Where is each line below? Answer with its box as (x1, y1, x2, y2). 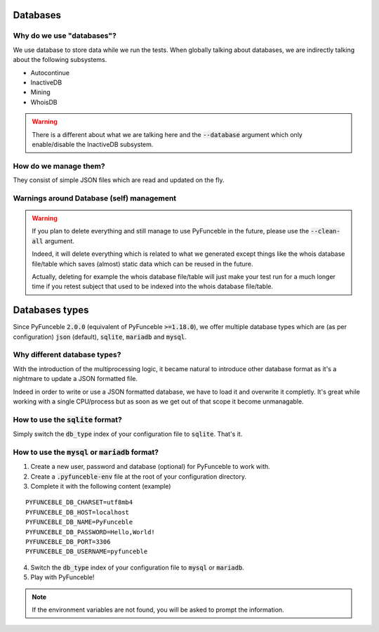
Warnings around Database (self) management (13, 193, 177, 203)
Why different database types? (13, 350, 121, 360)
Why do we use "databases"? (13, 31, 117, 41)
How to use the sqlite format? (13, 415, 122, 425)
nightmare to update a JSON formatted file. (13, 375, 138, 383)
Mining (30, 88, 51, 96)
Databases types (13, 304, 89, 316)
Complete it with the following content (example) (30, 482, 171, 490)
